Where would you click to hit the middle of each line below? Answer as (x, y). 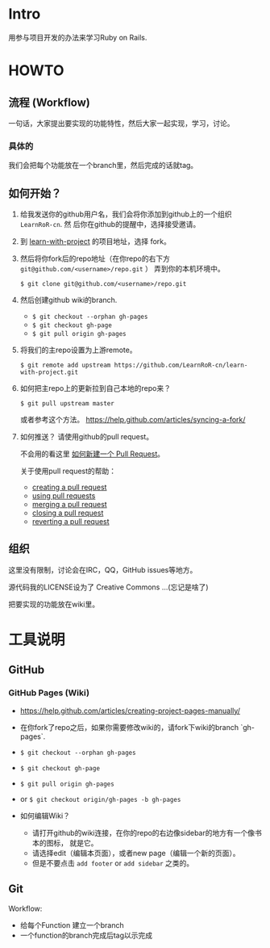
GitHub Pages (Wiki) (49, 693)
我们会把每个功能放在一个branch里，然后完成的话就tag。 (103, 166)
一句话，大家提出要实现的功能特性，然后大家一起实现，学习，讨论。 (121, 123)
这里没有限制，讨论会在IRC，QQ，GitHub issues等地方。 (103, 569)
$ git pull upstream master (67, 404)
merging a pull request (69, 505)
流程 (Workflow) (49, 102)
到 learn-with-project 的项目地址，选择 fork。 (95, 241)
